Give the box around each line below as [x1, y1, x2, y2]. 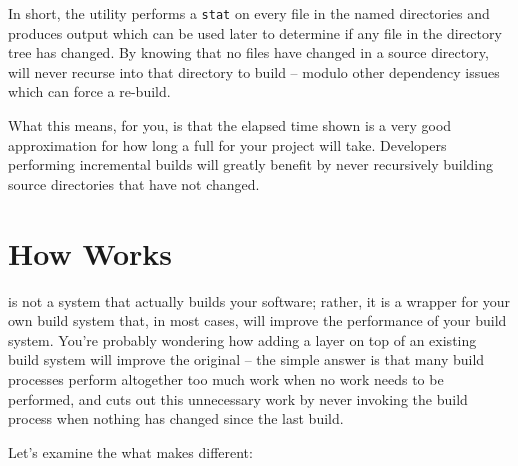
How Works [8, 232, 173, 273]
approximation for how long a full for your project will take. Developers [8, 134, 447, 155]
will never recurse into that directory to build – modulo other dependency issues [8, 61, 500, 82]
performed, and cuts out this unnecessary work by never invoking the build [8, 388, 468, 409]
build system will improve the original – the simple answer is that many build [8, 349, 485, 370]
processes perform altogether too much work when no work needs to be [8, 368, 444, 389]
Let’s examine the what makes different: [8, 441, 253, 462]
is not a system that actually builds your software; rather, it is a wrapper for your [8, 290, 511, 311]
